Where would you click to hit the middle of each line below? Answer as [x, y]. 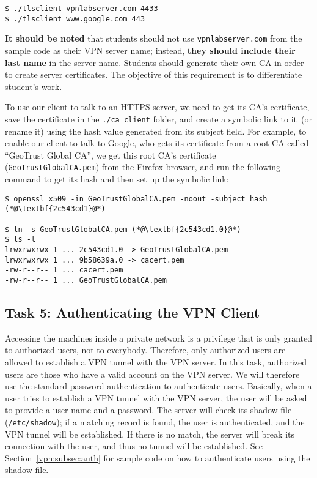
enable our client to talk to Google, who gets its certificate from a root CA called [157, 143]
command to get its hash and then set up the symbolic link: [117, 179]
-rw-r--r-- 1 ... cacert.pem [64, 270]
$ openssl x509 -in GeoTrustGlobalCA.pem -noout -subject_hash [136, 199]
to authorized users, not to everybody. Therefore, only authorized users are [145, 350]
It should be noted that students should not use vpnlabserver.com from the [154, 38]
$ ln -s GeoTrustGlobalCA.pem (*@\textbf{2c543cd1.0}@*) [123, 229]
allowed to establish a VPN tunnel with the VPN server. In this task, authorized [156, 361]
